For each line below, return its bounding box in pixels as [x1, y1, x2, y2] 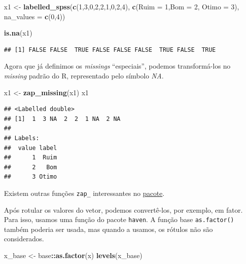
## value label [4, 144, 57, 151]
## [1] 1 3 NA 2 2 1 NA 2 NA [4, 115, 121, 122]
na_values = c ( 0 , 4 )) [4, 11, 65, 21]
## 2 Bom [4, 163, 57, 171]
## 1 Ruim [4, 154, 57, 161]
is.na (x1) [4, 28, 33, 38]
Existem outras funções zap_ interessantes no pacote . [4, 188, 165, 198]
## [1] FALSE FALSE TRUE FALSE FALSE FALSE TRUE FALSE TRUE [4, 46, 216, 53]
